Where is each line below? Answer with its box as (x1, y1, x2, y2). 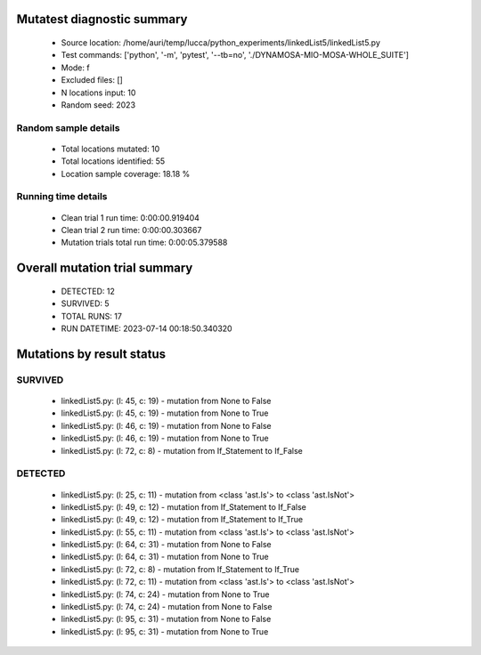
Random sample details (16, 121, 120, 133)
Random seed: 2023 (61, 99, 136, 110)
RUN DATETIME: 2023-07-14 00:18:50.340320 (61, 323, 232, 334)
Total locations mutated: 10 (61, 143, 160, 154)
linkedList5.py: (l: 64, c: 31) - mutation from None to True (61, 552, 269, 562)
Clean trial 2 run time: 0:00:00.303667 (61, 225, 202, 236)
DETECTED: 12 (61, 286, 115, 296)
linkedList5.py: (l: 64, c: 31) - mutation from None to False (61, 539, 272, 550)
